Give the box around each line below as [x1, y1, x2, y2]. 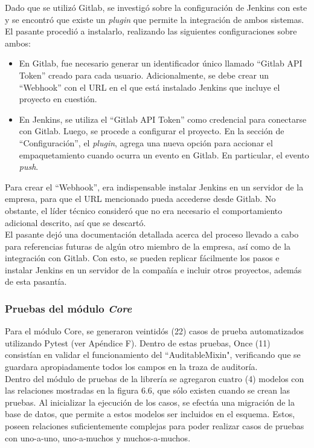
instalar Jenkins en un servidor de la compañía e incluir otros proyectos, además [5, 263, 302, 276]
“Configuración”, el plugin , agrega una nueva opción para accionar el [19, 136, 273, 149]
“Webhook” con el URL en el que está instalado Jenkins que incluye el [19, 80, 280, 93]
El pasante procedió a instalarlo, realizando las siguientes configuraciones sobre [5, 25, 297, 37]
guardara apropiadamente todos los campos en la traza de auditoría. [5, 360, 258, 373]
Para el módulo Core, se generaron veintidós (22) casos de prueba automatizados [5, 325, 304, 337]
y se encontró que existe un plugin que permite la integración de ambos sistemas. [5, 13, 304, 25]
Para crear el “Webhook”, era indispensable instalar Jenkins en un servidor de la [5, 180, 304, 193]
